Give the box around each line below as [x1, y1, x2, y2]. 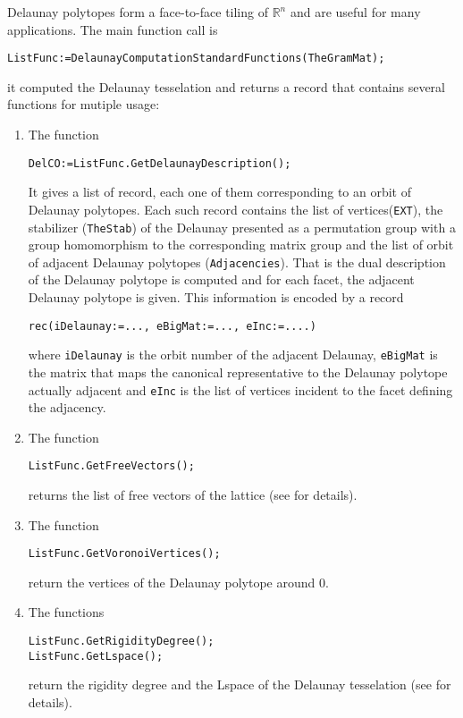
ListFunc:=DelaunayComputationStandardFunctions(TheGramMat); [7, 52, 385, 65]
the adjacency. [28, 398, 106, 417]
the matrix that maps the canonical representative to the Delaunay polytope [28, 362, 448, 381]
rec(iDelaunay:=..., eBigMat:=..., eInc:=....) [28, 319, 316, 333]
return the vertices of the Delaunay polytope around [28, 572, 316, 591]
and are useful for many [290, 3, 421, 21]
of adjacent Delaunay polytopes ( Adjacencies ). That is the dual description [28, 252, 446, 271]
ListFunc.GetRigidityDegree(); [28, 635, 215, 648]
